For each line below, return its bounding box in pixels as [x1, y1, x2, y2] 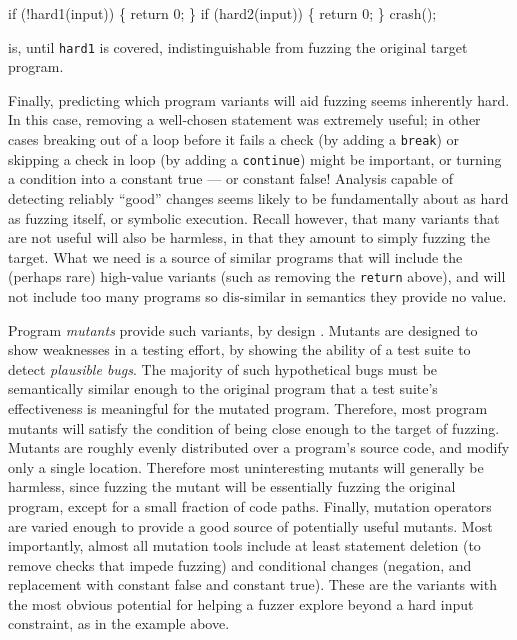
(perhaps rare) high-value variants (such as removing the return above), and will [8, 266, 506, 287]
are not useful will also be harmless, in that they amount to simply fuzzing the [8, 227, 490, 248]
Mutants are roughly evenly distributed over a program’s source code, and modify [8, 437, 510, 458]
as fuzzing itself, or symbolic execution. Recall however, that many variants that [8, 207, 500, 228]
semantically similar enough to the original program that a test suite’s [8, 378, 438, 399]
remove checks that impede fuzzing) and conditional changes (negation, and [8, 554, 472, 575]
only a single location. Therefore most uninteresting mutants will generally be [8, 456, 484, 477]
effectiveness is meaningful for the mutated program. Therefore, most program [8, 397, 488, 418]
